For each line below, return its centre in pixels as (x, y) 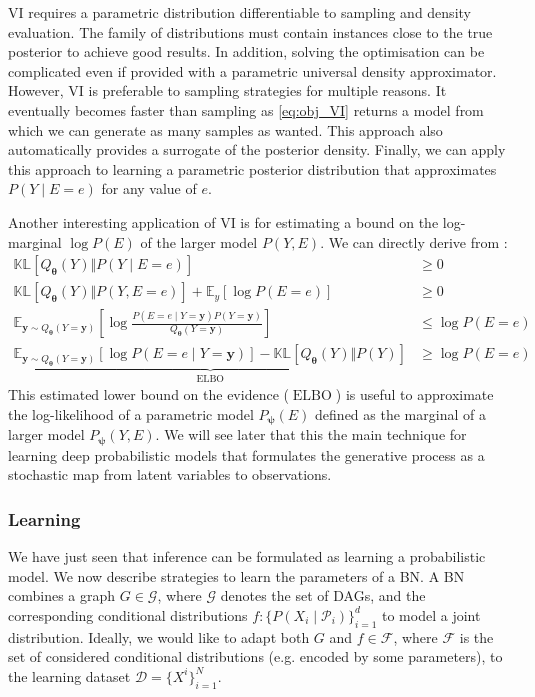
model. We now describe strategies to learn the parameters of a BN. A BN (236, 575)
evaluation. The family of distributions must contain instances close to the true (250, 31)
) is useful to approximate (414, 394)
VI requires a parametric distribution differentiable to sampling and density (239, 12)
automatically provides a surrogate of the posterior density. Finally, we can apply (257, 149)
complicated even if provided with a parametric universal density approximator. (252, 70)
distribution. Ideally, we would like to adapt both (159, 636)
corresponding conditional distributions (128, 614)
